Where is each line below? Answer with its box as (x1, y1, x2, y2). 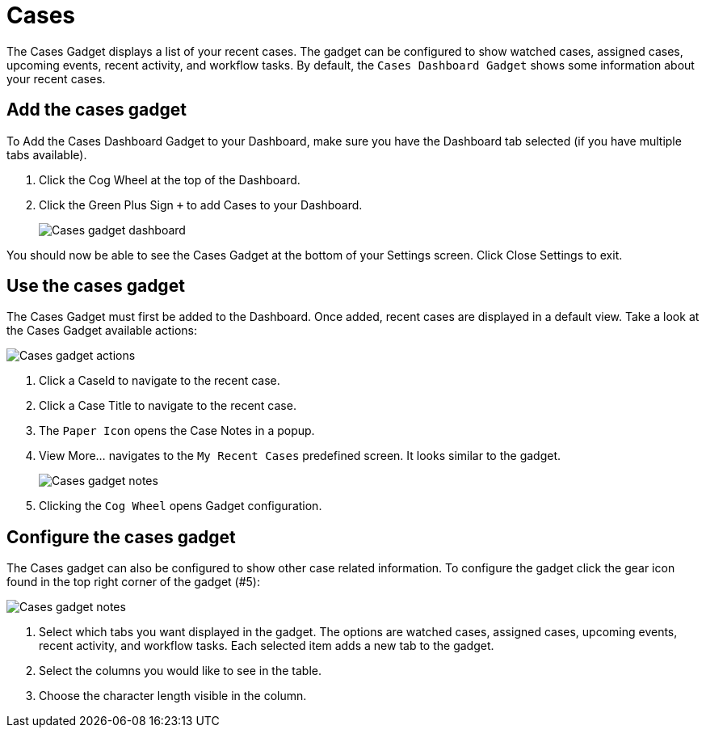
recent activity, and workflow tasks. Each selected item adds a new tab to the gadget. (39, 639, 494, 653)
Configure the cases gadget (6, 526, 236, 547)
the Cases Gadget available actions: (6, 323, 198, 338)
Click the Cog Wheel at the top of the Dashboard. (39, 172, 300, 187)
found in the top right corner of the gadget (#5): (6, 575, 261, 589)
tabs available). (6, 147, 87, 162)
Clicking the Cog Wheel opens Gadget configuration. (39, 499, 322, 513)
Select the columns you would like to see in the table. (39, 664, 321, 678)
